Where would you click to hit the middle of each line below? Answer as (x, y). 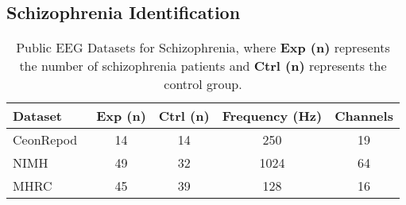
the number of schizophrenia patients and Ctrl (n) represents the (203, 66)
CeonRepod (45, 140)
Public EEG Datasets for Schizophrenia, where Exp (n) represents (203, 48)
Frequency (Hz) (272, 116)
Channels (364, 116)
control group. (203, 84)
